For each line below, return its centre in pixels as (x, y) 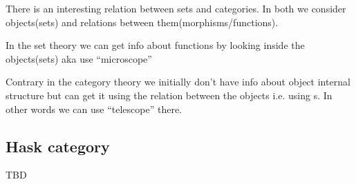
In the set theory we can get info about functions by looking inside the (155, 45)
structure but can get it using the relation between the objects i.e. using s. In (169, 95)
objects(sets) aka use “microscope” (79, 58)
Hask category (58, 146)
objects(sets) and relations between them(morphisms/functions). (142, 22)
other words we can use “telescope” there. (94, 109)
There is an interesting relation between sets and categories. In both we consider (176, 8)
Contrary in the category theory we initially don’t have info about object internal (178, 82)
